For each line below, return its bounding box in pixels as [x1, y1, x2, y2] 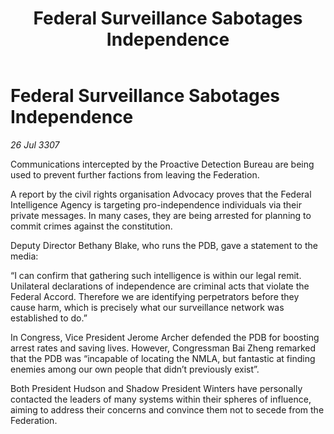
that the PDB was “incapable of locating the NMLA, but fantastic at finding [10, 352, 316, 364]
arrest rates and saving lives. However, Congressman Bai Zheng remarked [10, 342, 317, 354]
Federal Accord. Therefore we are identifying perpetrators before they [10, 290, 300, 302]
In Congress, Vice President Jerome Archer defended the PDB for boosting [10, 331, 320, 343]
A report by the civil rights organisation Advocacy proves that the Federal [10, 188, 312, 200]
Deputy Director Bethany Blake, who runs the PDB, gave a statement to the [10, 239, 318, 251]
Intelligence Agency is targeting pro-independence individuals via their [10, 198, 302, 211]
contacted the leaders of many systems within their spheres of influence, [10, 393, 312, 405]
